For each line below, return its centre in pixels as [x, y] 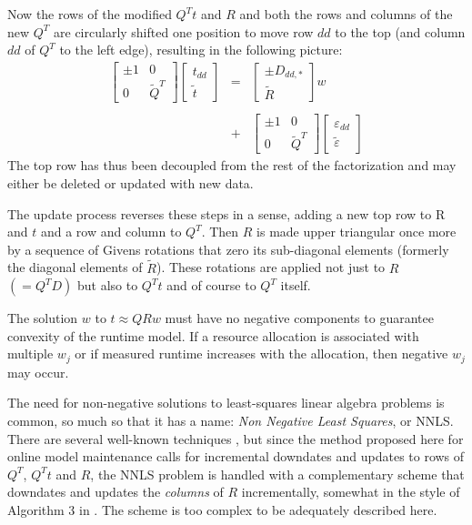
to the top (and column [400, 31]
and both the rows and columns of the [346, 14]
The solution [43, 318]
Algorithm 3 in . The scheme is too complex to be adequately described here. [222, 510]
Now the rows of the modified [90, 14]
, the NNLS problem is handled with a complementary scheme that [277, 474]
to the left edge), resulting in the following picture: [201, 50]
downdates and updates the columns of [115, 492]
